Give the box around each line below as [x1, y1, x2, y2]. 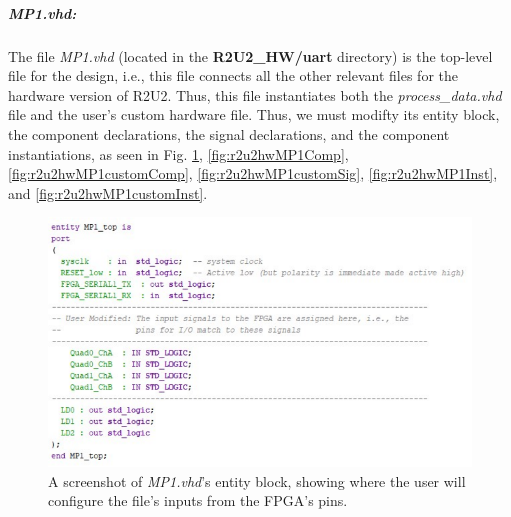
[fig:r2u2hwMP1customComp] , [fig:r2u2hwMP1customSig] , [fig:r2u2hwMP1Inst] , [8, 163, 498, 184]
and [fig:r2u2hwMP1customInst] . [8, 182, 208, 203]
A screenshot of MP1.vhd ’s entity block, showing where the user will [48, 470, 466, 491]
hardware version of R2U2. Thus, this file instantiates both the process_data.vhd [8, 84, 502, 105]
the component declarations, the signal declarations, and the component [8, 123, 450, 144]
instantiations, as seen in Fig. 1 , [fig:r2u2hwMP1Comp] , [8, 143, 349, 164]
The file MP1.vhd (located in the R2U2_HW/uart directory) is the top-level [8, 45, 493, 66]
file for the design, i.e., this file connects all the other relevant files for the [8, 65, 459, 86]
